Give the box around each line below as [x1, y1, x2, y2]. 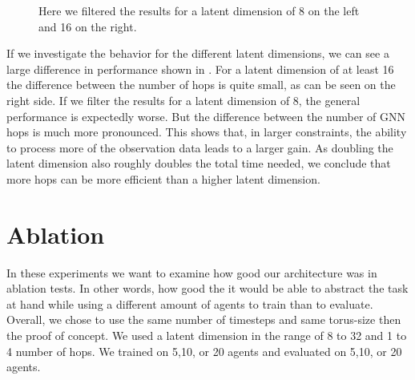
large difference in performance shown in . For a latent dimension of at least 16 [6, 60, 394, 77]
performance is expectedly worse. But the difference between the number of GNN [6, 107, 405, 124]
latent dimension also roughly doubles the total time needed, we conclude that [6, 155, 391, 172]
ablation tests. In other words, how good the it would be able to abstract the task [6, 280, 409, 297]
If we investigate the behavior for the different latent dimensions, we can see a [6, 45, 389, 62]
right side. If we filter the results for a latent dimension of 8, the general [6, 91, 361, 108]
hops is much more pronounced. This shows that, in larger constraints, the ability [6, 123, 407, 140]
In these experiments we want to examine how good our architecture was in [6, 264, 377, 281]
